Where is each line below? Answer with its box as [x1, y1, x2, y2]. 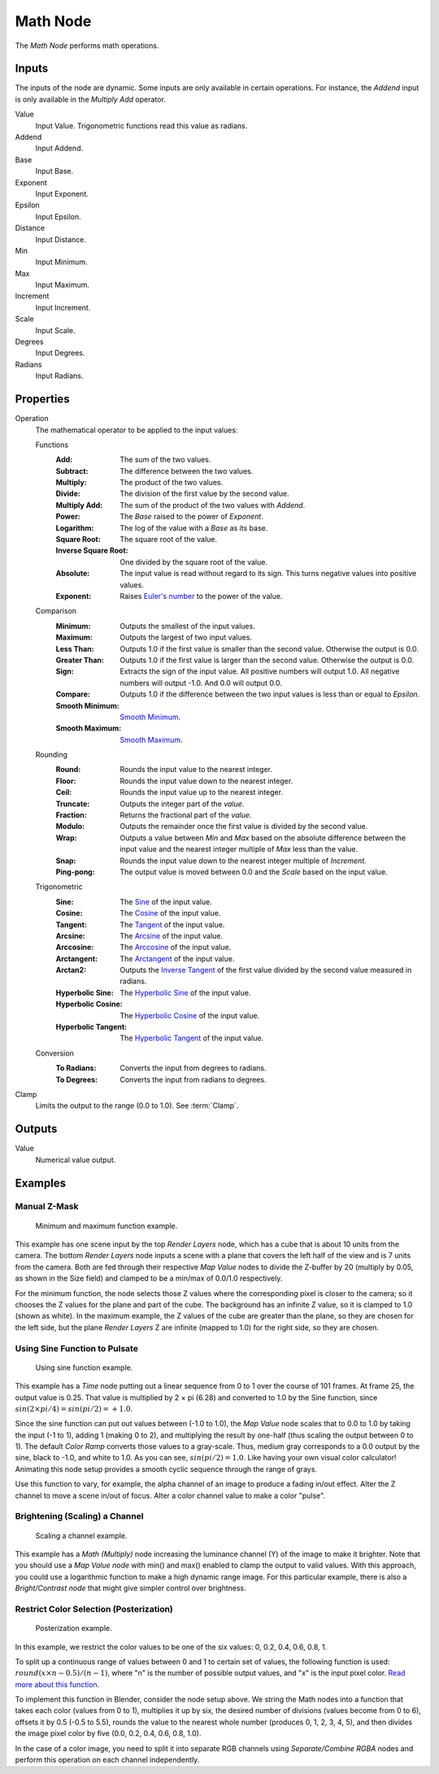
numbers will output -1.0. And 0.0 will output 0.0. [120, 678, 282, 687]
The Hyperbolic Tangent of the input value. [120, 1033, 264, 1043]
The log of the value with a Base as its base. [120, 523, 268, 532]
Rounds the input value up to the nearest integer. [120, 787, 284, 797]
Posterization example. [35, 1624, 112, 1633]
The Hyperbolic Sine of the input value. [120, 987, 251, 997]
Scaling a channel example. [35, 1530, 128, 1540]
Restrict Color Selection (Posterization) [15, 1603, 174, 1615]
